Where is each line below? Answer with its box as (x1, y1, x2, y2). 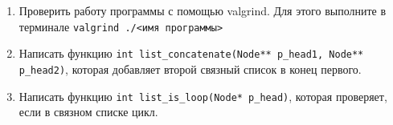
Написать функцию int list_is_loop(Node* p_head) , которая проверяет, (18, 87, 387, 104)
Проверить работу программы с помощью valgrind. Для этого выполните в (18, 2, 387, 18)
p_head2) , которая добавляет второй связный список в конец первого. (18, 60, 362, 77)
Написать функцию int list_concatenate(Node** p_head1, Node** (18, 45, 364, 62)
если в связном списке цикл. (18, 103, 158, 120)
